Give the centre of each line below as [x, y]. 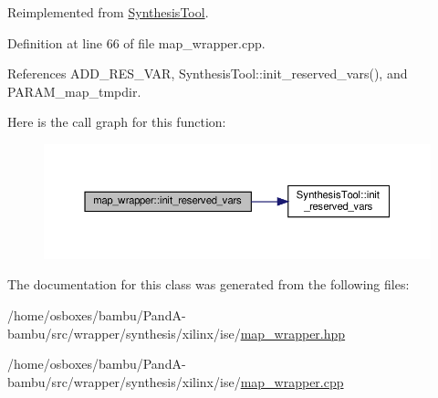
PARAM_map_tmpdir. [74, 91]
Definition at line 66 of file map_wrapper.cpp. [136, 42]
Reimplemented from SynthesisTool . [108, 12]
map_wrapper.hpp [293, 333]
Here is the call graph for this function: [117, 122]
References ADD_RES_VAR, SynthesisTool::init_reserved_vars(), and [208, 73]
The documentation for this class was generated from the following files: [209, 284]
